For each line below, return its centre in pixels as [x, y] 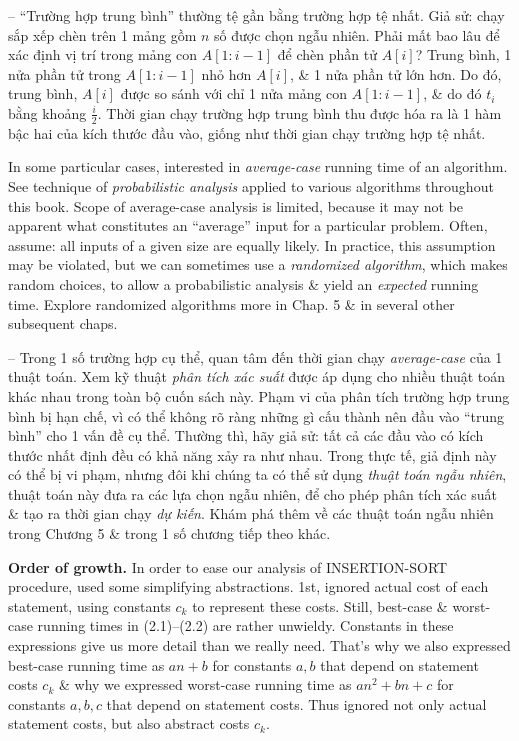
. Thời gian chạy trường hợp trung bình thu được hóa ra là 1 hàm [299, 112]
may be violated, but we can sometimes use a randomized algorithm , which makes [258, 264]
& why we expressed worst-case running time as [205, 684]
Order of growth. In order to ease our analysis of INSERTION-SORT [228, 566]
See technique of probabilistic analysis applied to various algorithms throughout [251, 185]
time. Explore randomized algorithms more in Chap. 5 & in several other [231, 303]
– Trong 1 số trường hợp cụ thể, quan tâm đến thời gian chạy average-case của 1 [255, 356]
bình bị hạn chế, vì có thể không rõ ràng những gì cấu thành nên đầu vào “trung [256, 415]
